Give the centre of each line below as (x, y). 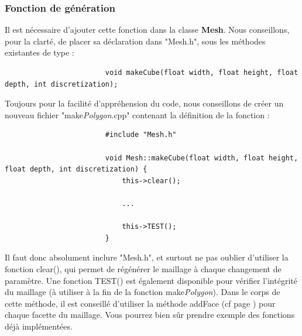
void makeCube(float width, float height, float (202, 73)
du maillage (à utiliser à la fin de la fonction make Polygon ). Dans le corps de (143, 292)
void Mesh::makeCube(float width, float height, (202, 158)
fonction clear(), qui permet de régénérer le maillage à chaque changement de (143, 268)
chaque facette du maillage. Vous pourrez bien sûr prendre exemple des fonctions (150, 315)
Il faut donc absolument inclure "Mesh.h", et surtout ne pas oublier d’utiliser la (147, 257)
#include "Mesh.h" (141, 135)
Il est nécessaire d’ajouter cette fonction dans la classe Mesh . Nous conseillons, (147, 30)
